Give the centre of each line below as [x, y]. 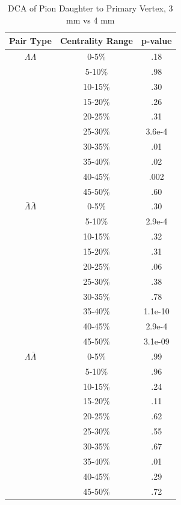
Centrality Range [96, 41]
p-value [157, 41]
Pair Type [30, 41]
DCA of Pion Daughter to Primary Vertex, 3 [91, 8]
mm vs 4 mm [90, 20]
